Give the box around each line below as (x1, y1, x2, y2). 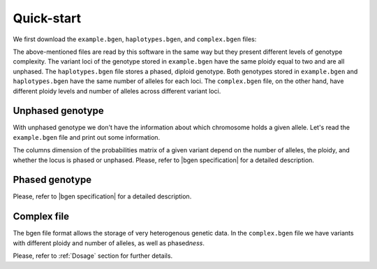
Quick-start (13, 10, 82, 26)
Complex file (13, 210, 70, 223)
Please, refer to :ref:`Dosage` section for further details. (13, 252, 173, 260)
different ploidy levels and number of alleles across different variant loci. (13, 87, 221, 95)
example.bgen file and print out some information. (13, 133, 161, 141)
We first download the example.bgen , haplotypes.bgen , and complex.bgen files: (13, 35, 257, 43)
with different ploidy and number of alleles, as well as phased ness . (13, 238, 205, 247)
